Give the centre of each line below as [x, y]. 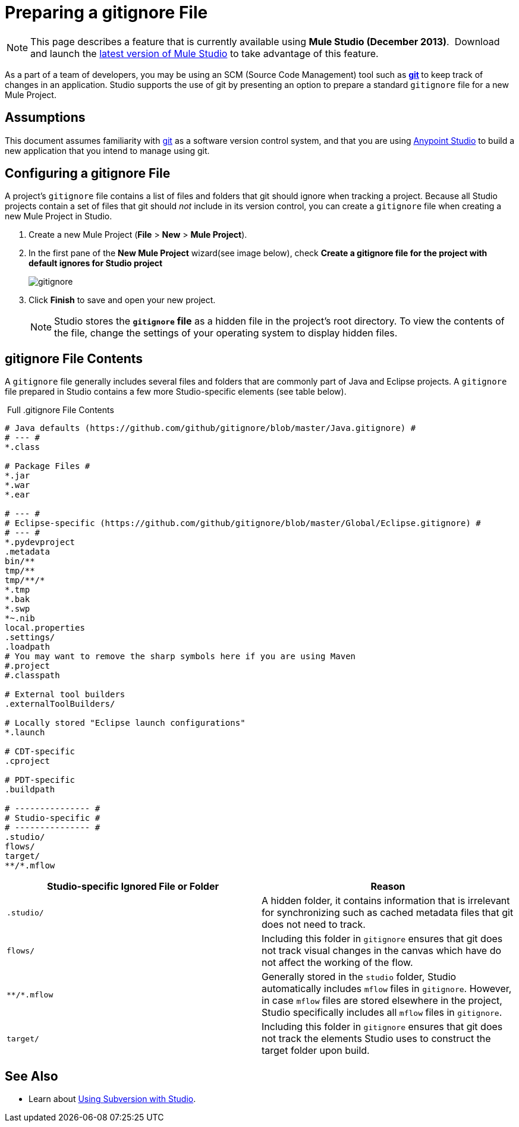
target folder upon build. [316, 1051]
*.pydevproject [40, 542]
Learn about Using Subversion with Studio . [112, 1099]
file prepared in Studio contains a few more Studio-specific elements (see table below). [176, 392]
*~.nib [20, 618]
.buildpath [30, 790]
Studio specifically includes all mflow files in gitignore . [382, 1013]
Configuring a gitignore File [88, 174]
